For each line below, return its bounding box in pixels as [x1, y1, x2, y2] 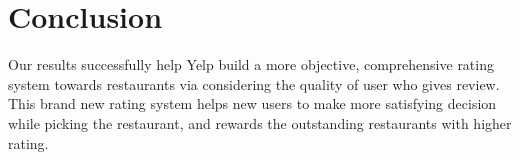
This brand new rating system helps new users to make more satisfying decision [8, 93, 497, 114]
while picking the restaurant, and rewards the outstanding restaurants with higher [8, 112, 512, 133]
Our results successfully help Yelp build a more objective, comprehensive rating [8, 54, 494, 75]
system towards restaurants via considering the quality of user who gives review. [8, 73, 500, 94]
